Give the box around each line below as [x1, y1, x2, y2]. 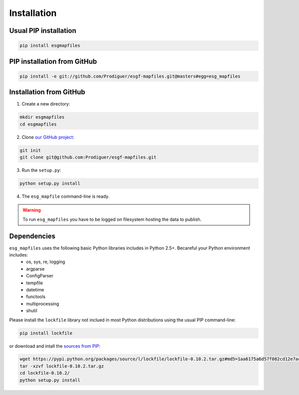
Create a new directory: [21, 101, 70, 107]
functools [26, 294, 46, 300]
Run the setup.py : [21, 167, 61, 173]
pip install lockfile [19, 330, 73, 336]
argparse [26, 265, 45, 271]
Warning [22, 207, 41, 213]
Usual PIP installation [9, 26, 77, 35]
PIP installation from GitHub [9, 57, 97, 66]
